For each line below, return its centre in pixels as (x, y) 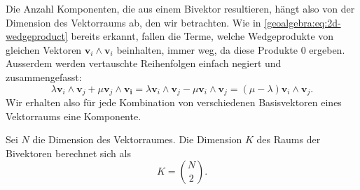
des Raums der (289, 139)
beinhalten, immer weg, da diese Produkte (207, 49)
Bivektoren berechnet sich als (68, 153)
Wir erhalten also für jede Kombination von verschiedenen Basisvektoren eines (174, 102)
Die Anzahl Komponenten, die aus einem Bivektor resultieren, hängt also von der (180, 8)
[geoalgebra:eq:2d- (303, 22)
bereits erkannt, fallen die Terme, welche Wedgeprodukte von (202, 36)
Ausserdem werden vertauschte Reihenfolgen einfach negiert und (144, 63)
